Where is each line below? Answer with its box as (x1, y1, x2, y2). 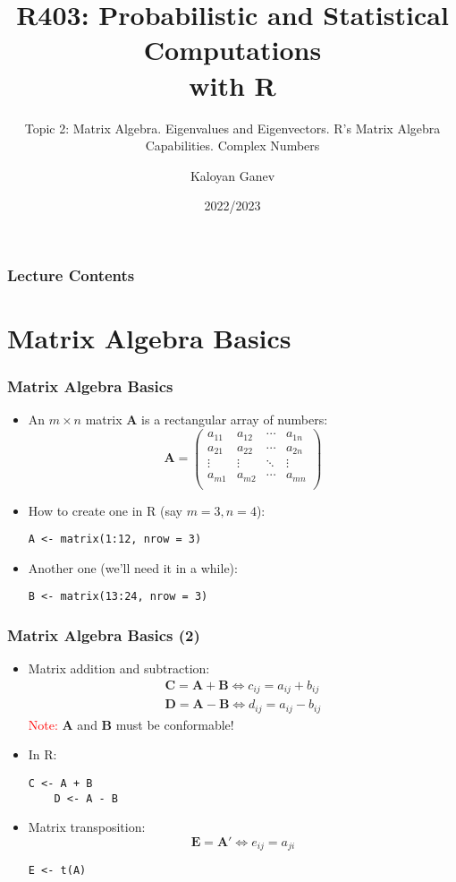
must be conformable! (115, 715, 234, 733)
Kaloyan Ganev (190, 166, 275, 184)
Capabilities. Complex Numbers (145, 136, 320, 155)
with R (189, 66, 276, 103)
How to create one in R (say (28, 501, 182, 519)
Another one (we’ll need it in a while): (28, 558, 238, 577)
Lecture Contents (7, 263, 135, 286)
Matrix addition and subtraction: (28, 659, 210, 678)
